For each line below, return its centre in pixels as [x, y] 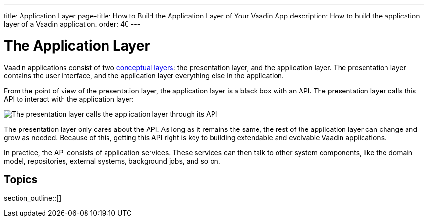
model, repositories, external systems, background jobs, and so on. [112, 161]
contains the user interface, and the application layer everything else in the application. [144, 75]
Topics [21, 179]
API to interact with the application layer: [69, 99]
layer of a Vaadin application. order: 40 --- [72, 24]
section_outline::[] [33, 198]
